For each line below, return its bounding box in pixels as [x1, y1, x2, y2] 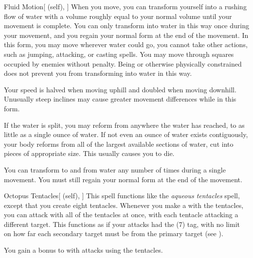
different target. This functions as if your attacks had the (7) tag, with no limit [4, 219, 240, 229]
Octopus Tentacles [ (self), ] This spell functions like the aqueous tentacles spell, [4, 190, 240, 201]
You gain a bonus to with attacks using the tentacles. [4, 245, 163, 255]
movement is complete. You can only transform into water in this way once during [4, 20, 249, 31]
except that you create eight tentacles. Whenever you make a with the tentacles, [4, 200, 244, 210]
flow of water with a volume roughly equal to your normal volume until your [4, 11, 232, 21]
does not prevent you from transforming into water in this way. [4, 68, 192, 78]
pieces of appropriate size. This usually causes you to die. [4, 148, 175, 158]
